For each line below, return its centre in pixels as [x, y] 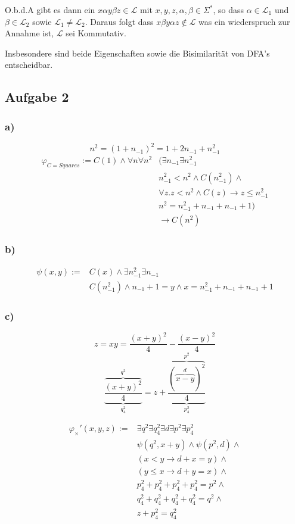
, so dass [229, 10]
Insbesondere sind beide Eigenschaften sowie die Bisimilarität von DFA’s [137, 53]
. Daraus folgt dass [119, 21]
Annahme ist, [29, 33]
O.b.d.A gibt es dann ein [50, 10]
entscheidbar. [29, 65]
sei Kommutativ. [96, 33]
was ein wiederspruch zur [244, 21]
